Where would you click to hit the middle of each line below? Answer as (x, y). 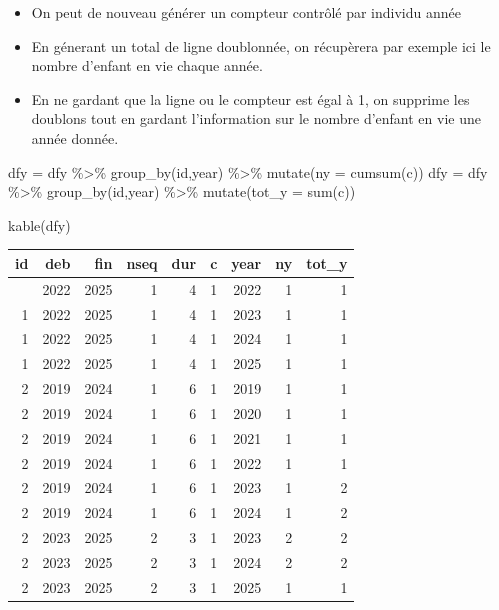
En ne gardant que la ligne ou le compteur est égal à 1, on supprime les (250, 98)
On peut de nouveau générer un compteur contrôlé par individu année (246, 12)
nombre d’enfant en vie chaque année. (147, 65)
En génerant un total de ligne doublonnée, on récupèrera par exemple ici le (261, 45)
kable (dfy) (39, 224)
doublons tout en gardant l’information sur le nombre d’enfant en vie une (256, 118)
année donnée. (75, 137)
